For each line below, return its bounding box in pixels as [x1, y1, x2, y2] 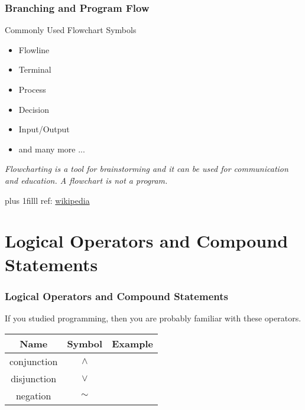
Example [112, 336, 154, 350]
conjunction [9, 354, 58, 368]
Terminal [18, 63, 51, 76]
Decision [18, 103, 50, 115]
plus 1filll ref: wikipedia [5, 194, 90, 206]
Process [18, 83, 46, 95]
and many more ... [18, 142, 85, 155]
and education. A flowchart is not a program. [5, 174, 168, 186]
